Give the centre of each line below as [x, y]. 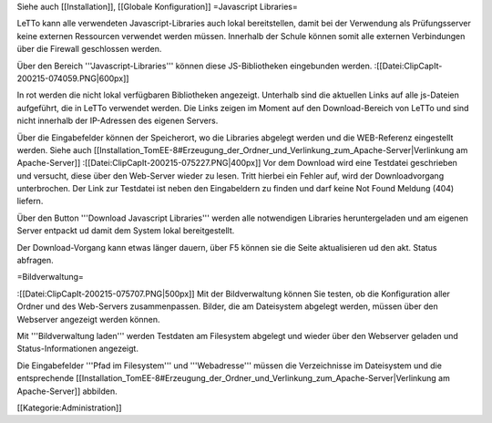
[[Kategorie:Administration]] [69, 408]
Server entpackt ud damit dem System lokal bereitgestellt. [126, 231]
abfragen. [35, 261]
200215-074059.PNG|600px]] [73, 78]
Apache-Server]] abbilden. [67, 391]
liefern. [30, 201]
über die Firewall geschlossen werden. [89, 49]
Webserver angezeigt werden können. [88, 319]
